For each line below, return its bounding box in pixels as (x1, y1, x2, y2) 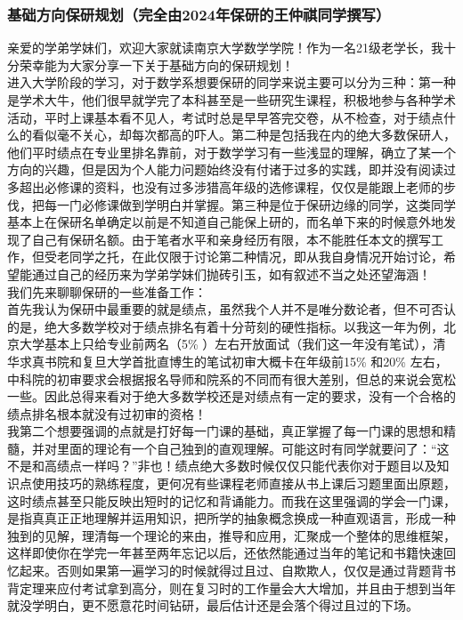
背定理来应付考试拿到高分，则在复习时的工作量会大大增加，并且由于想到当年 (7, 578, 456, 597)
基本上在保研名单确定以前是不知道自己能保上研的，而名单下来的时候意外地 (7, 213, 443, 231)
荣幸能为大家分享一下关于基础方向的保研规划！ (19, 55, 294, 74)
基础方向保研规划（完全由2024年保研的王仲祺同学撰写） (7, 3, 391, 25)
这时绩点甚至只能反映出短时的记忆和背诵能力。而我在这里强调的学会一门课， (7, 491, 456, 510)
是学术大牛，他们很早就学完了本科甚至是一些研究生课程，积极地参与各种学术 (7, 91, 456, 109)
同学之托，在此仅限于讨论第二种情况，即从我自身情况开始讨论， (69, 247, 443, 266)
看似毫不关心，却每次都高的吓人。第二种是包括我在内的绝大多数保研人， (31, 125, 456, 144)
